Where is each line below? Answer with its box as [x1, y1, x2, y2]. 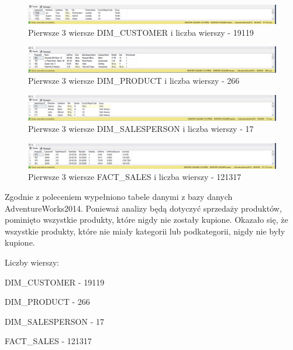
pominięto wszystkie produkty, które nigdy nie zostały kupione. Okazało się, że [5, 213, 288, 226]
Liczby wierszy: [5, 256, 60, 268]
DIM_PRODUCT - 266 [5, 295, 90, 308]
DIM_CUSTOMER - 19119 [5, 276, 105, 288]
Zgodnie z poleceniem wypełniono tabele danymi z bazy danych [5, 190, 233, 202]
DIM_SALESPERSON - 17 [5, 315, 104, 327]
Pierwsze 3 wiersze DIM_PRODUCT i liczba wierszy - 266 [28, 74, 240, 87]
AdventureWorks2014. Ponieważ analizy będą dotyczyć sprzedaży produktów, [5, 202, 282, 214]
